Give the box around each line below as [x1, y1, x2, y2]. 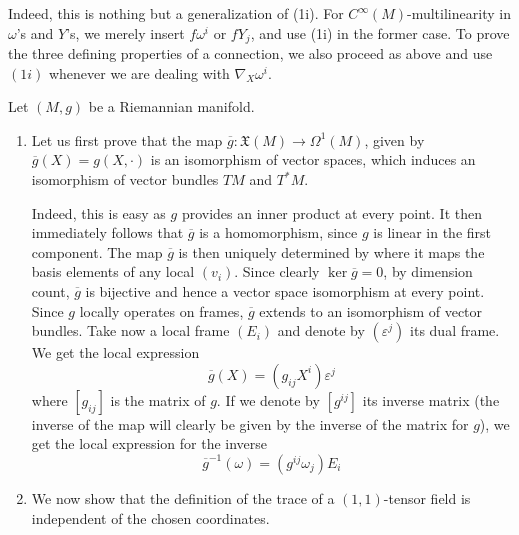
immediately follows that [31, 222, 184, 243]
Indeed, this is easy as [31, 202, 166, 223]
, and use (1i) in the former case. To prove [250, 22, 510, 43]
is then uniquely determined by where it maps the [178, 241, 485, 262]
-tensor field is [383, 487, 471, 508]
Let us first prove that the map [31, 129, 223, 150]
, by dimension [383, 261, 473, 282]
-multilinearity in [407, 3, 511, 23]
